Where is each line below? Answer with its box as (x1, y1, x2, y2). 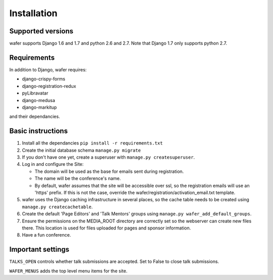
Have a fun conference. (22, 232, 71, 238)
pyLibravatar (22, 90, 49, 96)
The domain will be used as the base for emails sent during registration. (34, 168, 184, 174)
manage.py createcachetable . (22, 204, 93, 210)
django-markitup (22, 104, 57, 110)
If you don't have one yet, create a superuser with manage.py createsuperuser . (22, 154, 195, 160)
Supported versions (9, 27, 73, 35)
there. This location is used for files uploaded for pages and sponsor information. (22, 225, 191, 231)
